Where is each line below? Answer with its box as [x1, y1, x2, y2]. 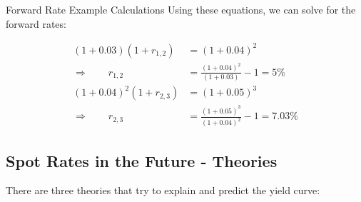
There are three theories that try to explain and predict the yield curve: [6, 183, 320, 198]
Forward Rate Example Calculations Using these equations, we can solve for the [6, 2, 356, 16]
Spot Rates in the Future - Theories [6, 149, 278, 171]
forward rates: [6, 16, 66, 31]
